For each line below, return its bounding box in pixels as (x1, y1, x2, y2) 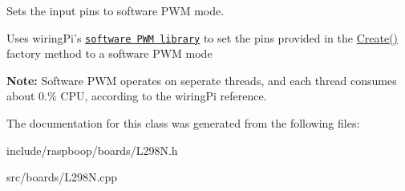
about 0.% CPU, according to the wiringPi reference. (6, 87, 267, 104)
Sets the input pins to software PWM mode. (6, 2, 225, 18)
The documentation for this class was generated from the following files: (6, 115, 360, 132)
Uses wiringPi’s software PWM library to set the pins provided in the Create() (6, 29, 399, 46)
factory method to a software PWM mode (6, 45, 213, 62)
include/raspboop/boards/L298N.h (6, 141, 178, 158)
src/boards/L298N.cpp (6, 169, 118, 185)
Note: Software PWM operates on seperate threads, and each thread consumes (6, 71, 397, 88)
